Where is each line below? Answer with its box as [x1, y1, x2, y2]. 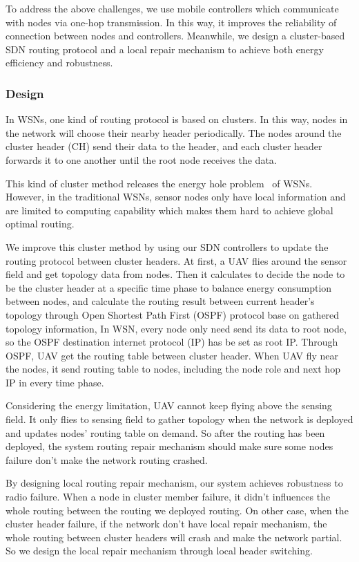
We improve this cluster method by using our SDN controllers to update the [6, 239, 329, 254]
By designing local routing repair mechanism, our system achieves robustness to [6, 476, 343, 490]
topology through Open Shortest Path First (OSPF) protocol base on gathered [6, 307, 340, 321]
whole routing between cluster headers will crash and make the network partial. [6, 530, 342, 544]
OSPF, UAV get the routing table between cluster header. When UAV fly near [6, 348, 339, 362]
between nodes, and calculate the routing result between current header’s [6, 294, 315, 308]
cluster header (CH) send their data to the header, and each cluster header [6, 139, 322, 153]
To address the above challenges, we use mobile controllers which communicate [6, 1, 339, 15]
